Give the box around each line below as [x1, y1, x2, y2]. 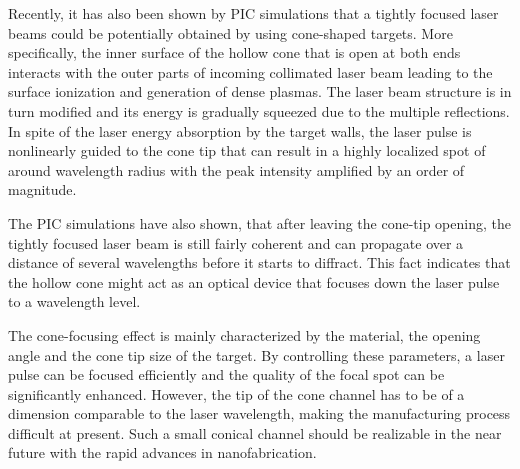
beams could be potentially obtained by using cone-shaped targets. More [8, 22, 453, 43]
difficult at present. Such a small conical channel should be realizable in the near [8, 422, 502, 443]
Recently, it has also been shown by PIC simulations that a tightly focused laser [8, 3, 499, 23]
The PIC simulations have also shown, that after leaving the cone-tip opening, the [8, 212, 511, 233]
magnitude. [8, 179, 77, 200]
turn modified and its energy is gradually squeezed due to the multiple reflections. [8, 100, 510, 121]
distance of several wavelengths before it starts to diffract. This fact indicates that [8, 252, 511, 273]
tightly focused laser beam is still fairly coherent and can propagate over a [8, 232, 464, 253]
